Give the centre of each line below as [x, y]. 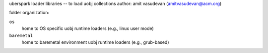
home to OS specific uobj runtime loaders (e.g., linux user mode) [88, 28]
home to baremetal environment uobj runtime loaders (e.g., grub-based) [95, 42]
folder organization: [29, 13]
